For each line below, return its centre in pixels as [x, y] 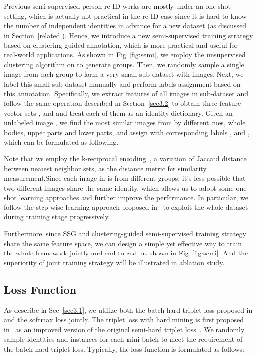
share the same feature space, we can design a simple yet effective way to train [123, 243]
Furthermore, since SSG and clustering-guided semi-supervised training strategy [125, 233]
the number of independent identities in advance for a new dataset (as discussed [125, 25]
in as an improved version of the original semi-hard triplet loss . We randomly [124, 329]
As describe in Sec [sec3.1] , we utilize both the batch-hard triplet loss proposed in [128, 310]
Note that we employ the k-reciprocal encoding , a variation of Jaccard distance [125, 158]
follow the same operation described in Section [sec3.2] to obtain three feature [123, 103]
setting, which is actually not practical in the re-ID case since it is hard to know [125, 16]
